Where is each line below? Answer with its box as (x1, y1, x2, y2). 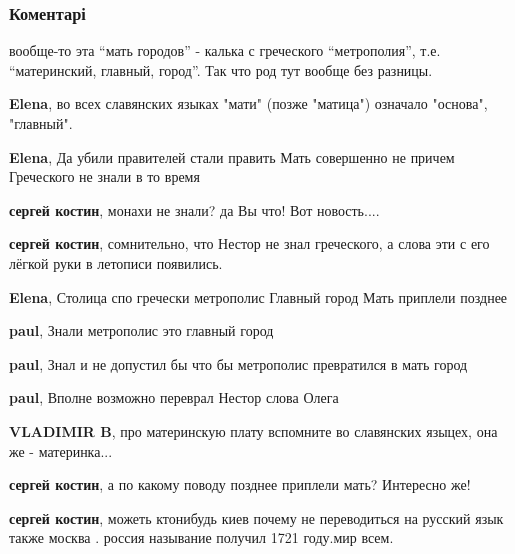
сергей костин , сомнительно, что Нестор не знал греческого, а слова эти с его (9, 233, 490, 254)
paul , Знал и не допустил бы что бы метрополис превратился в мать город (9, 353, 468, 374)
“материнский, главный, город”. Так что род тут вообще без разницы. (9, 59, 433, 80)
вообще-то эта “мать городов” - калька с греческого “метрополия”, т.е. (9, 40, 441, 61)
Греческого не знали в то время (9, 166, 200, 187)
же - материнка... (9, 440, 113, 461)
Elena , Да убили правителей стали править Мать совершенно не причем (9, 146, 455, 167)
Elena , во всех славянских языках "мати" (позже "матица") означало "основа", (9, 93, 488, 114)
